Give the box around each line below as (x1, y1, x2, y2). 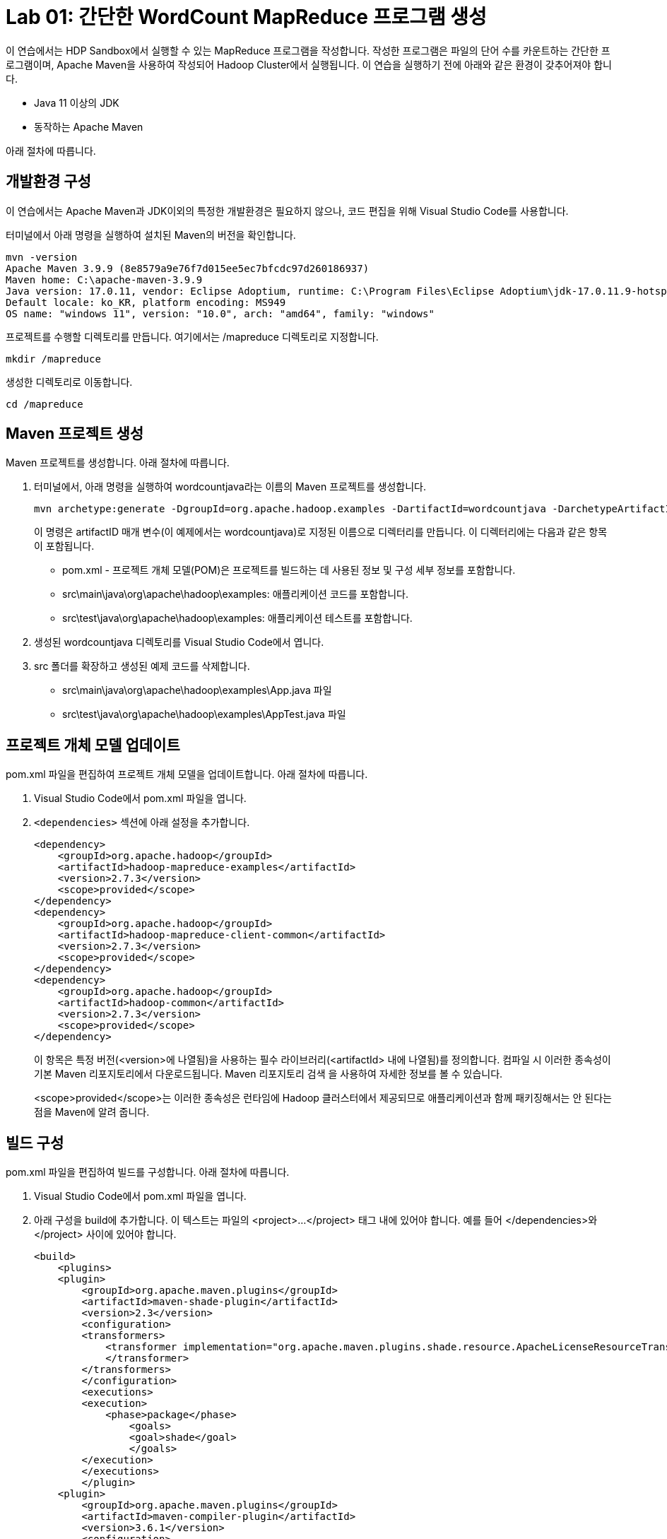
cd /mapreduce (6, 398, 83, 410)
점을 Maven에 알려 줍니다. (34, 1106, 150, 1119)
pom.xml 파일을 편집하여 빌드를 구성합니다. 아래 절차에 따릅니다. (6, 1166, 290, 1179)
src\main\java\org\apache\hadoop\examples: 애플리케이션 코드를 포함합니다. (62, 588, 408, 601)
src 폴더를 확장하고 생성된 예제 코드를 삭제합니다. (34, 660, 250, 673)
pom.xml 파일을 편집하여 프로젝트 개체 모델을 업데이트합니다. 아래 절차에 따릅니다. (6, 768, 368, 781)
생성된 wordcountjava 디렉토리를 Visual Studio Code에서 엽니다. (34, 636, 324, 649)
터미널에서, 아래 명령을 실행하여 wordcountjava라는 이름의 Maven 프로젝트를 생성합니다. (34, 480, 426, 493)
